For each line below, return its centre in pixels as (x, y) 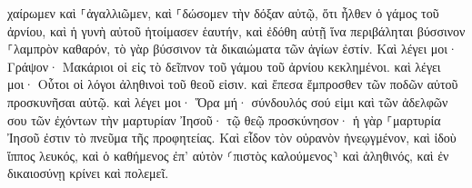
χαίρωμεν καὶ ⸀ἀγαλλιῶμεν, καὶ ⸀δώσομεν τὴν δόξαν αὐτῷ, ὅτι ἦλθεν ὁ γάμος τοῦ (223, 13)
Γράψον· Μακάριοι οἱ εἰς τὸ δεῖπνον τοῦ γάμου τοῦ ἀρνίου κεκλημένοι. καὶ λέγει (224, 66)
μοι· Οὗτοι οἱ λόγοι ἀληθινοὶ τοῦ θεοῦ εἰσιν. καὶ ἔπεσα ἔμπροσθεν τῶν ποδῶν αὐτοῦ (233, 84)
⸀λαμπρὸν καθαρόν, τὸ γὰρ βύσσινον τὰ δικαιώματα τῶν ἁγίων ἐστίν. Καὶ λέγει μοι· (233, 49)
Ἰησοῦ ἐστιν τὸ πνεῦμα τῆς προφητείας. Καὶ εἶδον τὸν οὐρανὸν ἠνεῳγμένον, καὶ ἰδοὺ (232, 138)
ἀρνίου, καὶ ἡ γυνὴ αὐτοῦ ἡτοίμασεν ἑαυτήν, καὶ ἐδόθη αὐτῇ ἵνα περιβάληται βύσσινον (236, 30)
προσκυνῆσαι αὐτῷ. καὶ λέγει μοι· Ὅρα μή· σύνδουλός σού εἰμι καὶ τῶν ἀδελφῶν (228, 101)
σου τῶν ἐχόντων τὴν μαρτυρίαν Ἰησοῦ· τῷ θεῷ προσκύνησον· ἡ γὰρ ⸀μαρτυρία (224, 119)
